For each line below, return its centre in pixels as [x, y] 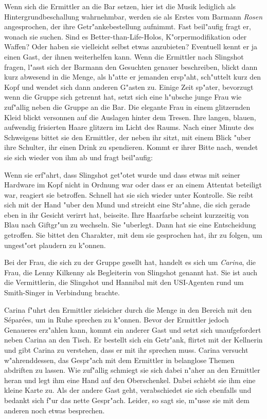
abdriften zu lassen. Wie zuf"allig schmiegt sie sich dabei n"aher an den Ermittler [132, 370]
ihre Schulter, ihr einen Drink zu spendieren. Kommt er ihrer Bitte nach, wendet [131, 147]
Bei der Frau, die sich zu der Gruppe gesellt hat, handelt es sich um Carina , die [130, 262]
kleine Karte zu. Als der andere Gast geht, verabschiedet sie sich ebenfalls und [128, 390]
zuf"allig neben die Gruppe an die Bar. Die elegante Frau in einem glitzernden [127, 107]
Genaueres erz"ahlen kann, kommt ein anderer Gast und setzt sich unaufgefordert [133, 329]
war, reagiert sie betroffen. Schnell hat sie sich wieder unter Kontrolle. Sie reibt [129, 194]
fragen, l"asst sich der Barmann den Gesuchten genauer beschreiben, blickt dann [131, 66]
